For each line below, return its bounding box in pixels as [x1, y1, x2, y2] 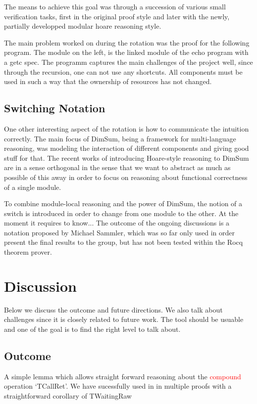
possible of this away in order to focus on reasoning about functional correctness [4, 172, 248, 182]
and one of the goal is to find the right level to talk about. [4, 323, 181, 334]
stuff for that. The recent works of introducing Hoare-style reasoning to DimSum [4, 152, 249, 163]
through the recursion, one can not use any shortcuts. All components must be [4, 66, 243, 77]
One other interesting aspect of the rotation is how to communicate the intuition [4, 123, 249, 134]
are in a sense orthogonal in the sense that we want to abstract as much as [4, 162, 231, 173]
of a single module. [4, 181, 61, 192]
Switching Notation [4, 100, 105, 116]
